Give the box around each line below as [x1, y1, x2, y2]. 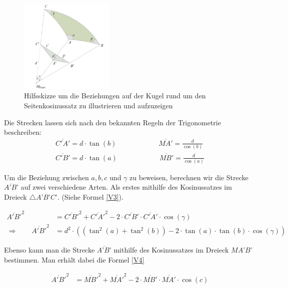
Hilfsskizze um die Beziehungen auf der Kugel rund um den [24, 90, 206, 101]
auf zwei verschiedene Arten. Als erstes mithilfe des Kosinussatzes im [20, 182, 232, 192]
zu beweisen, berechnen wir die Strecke [129, 172, 248, 182]
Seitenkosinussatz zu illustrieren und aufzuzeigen [24, 100, 173, 110]
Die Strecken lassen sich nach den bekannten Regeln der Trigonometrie [4, 117, 221, 127]
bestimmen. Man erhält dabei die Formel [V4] [4, 254, 144, 265]
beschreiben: [4, 127, 42, 137]
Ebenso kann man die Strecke [4, 245, 95, 255]
